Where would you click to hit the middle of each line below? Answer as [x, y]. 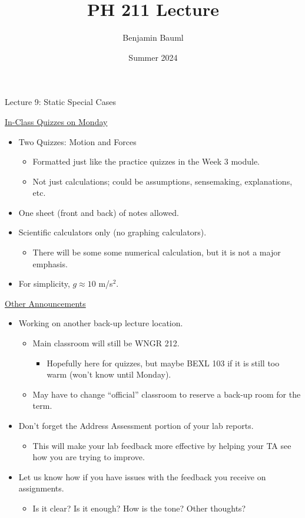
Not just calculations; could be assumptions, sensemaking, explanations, [163, 181]
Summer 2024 [153, 57]
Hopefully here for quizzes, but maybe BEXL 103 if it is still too [163, 363]
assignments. [41, 488]
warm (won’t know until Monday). [109, 374]
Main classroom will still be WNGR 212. [106, 343]
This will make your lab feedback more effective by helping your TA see [162, 445]
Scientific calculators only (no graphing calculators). [112, 232]
